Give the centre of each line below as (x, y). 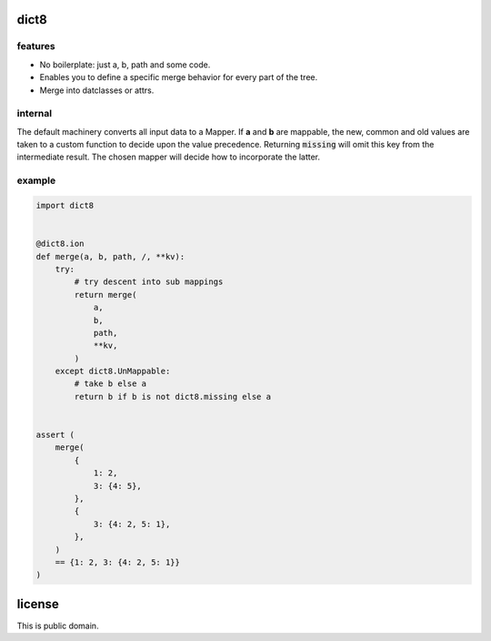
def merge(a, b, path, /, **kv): (110, 256)
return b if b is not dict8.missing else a (173, 397)
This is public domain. (58, 626)
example (36, 180)
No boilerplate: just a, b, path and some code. (125, 65)
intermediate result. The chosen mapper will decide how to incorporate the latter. (169, 157)
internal (35, 114)
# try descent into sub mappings (149, 282)
